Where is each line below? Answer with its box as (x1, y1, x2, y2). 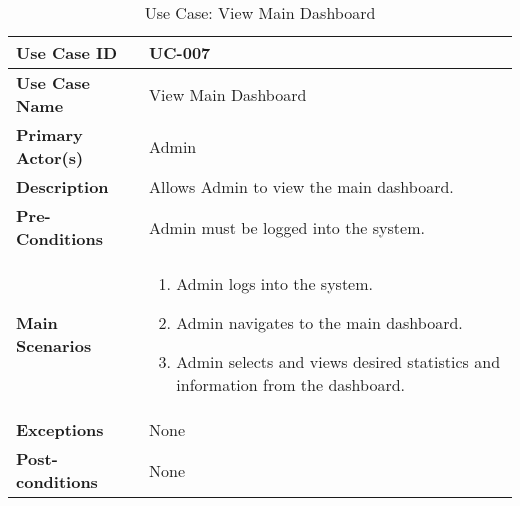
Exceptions (16, 418, 104, 441)
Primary (16, 123, 83, 146)
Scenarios (16, 334, 92, 357)
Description (16, 175, 109, 198)
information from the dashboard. (176, 373, 406, 396)
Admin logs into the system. (176, 272, 373, 295)
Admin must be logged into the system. (149, 215, 425, 239)
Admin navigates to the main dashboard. (176, 311, 463, 334)
